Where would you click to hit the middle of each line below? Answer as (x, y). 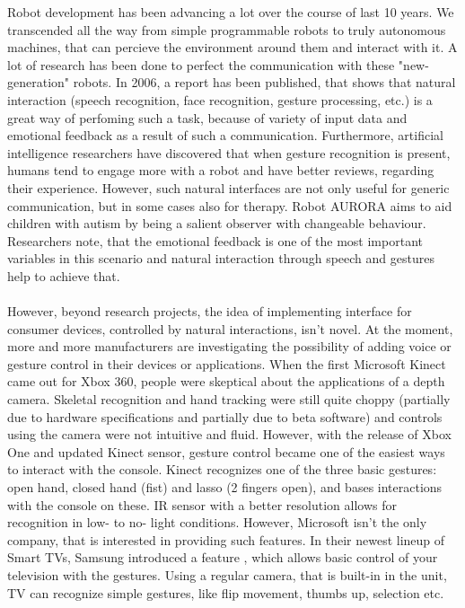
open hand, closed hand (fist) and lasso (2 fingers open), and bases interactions (225, 487)
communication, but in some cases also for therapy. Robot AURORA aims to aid (230, 205)
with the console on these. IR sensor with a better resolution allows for (202, 504)
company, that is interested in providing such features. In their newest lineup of (226, 539)
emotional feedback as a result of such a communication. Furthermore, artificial (225, 135)
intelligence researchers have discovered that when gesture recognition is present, (229, 152)
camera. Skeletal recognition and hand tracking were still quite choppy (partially (229, 399)
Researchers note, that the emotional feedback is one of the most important (215, 240)
